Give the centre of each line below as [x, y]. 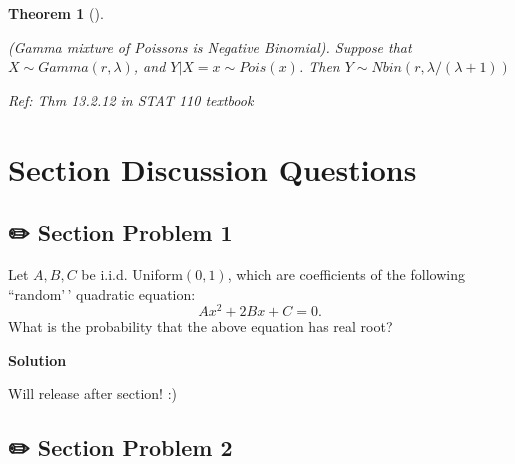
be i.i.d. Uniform [132, 273]
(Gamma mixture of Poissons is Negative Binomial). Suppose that [210, 46]
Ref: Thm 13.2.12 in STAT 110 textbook [131, 99]
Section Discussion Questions [212, 168]
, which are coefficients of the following [346, 273]
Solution [37, 359]
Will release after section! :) [92, 393]
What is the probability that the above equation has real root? [200, 326]
